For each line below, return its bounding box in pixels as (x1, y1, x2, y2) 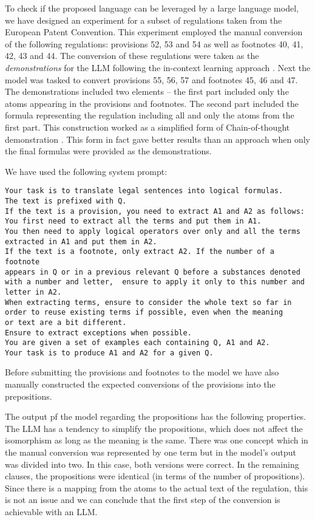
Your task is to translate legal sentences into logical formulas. (5, 186, 283, 196)
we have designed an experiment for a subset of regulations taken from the (5, 13, 282, 26)
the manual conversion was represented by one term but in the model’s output (5, 446, 296, 459)
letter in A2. (5, 287, 62, 296)
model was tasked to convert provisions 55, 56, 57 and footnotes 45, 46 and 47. (5, 73, 298, 86)
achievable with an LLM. (5, 505, 98, 518)
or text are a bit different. (5, 318, 127, 327)
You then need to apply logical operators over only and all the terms (5, 227, 300, 236)
